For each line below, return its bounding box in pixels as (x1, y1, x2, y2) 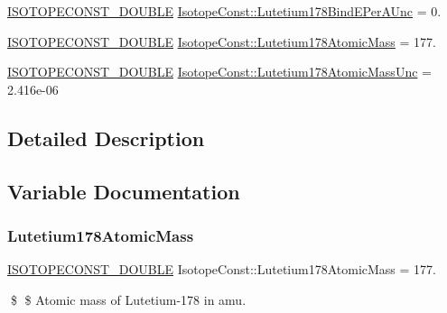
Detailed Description (7, 124, 205, 152)
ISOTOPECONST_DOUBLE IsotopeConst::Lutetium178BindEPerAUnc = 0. (7, 2, 442, 20)
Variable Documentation (7, 177, 240, 205)
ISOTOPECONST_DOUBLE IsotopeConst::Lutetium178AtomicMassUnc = (7, 62, 432, 81)
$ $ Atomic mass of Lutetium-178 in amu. (10, 290, 247, 308)
